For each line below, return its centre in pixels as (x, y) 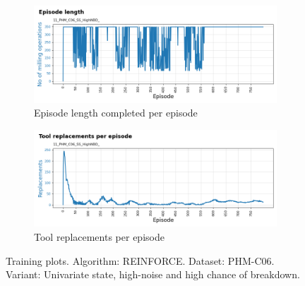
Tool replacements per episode (99, 236)
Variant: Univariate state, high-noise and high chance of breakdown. (153, 274)
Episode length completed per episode (116, 113)
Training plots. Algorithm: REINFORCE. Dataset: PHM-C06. (140, 260)
